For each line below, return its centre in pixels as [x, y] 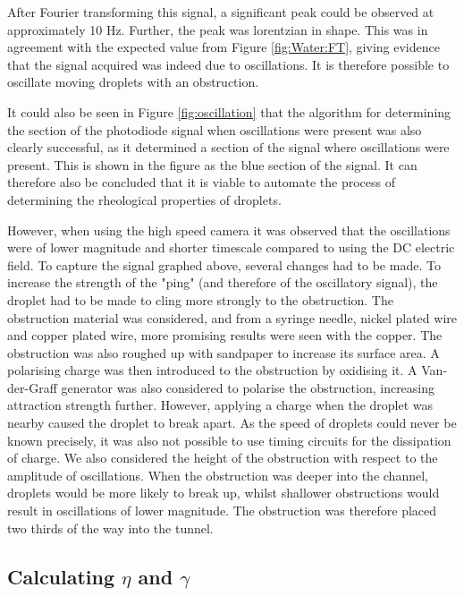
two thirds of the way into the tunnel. [110, 528]
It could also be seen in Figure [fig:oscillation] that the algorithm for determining [229, 111]
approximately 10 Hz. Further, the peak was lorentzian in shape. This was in [218, 29]
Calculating [61, 576]
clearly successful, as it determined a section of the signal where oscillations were [228, 147]
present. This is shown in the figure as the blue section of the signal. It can [212, 164]
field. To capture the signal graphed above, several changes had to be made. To [224, 264]
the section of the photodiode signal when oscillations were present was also [215, 129]
